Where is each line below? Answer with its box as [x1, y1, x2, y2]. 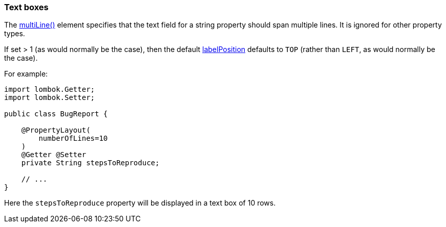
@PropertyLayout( [21, 126, 91, 135]
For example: [4, 69, 48, 79]
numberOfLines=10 [38, 134, 108, 143]
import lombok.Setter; [4, 93, 95, 102]
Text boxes [4, 2, 49, 12]
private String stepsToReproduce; [21, 159, 160, 167]
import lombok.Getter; [4, 85, 95, 94]
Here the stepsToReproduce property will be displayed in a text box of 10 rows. [4, 198, 276, 208]
